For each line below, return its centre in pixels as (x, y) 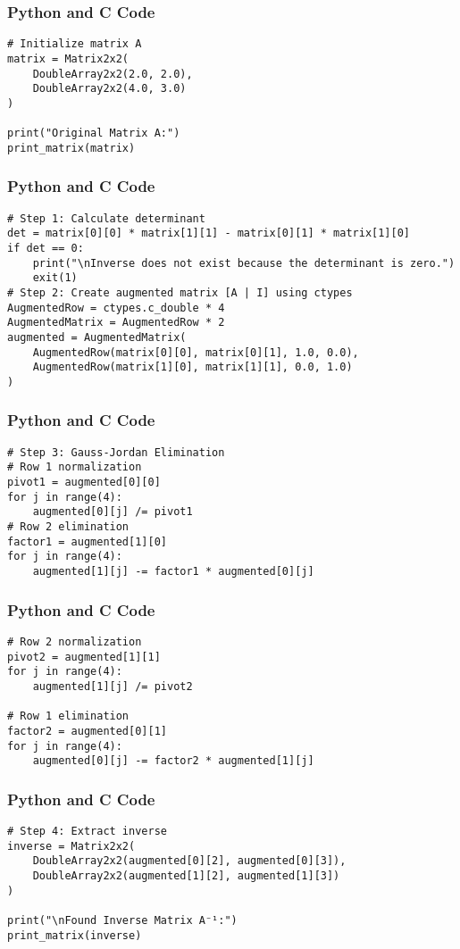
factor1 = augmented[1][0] (87, 541)
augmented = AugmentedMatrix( (97, 337)
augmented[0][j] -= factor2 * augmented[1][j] (173, 761)
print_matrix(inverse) (75, 935)
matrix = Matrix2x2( (68, 58)
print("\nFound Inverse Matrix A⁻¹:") (122, 920)
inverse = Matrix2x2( (71, 846)
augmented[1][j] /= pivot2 (113, 686)
